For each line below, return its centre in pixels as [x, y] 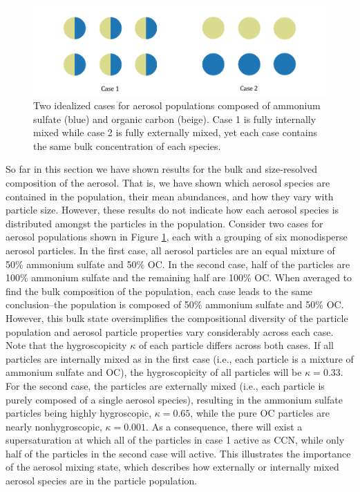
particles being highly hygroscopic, [79, 413]
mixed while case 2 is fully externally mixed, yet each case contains [175, 132]
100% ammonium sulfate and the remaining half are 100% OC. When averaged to [179, 277]
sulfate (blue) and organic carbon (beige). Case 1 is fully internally [175, 119]
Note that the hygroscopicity [66, 345]
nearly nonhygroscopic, [54, 426]
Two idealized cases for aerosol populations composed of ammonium [177, 105]
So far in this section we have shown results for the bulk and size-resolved [161, 169]
